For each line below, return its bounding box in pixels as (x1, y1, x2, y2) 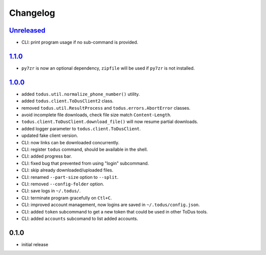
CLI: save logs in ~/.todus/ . (21, 188, 81, 194)
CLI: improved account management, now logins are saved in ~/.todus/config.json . (21, 202, 200, 208)
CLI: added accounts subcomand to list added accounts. (21, 215, 138, 221)
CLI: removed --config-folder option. (21, 181, 104, 187)
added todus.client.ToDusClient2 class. (21, 98, 114, 104)
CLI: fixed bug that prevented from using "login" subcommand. (21, 160, 149, 166)
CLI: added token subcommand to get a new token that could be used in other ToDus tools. (21, 209, 208, 214)
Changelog (9, 7, 55, 18)
